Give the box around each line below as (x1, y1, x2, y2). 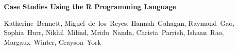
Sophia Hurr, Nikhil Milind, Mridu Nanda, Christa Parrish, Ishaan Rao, (4, 27, 224, 37)
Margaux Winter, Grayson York (4, 36, 101, 47)
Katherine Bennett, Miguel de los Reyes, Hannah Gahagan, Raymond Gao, (4, 17, 235, 28)
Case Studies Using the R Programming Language (4, 1, 176, 11)
